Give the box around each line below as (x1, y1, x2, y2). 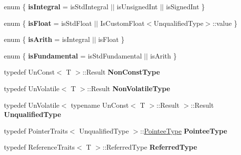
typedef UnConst (4, 67, 55, 77)
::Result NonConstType (82, 67, 160, 77)
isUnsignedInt (116, 1, 158, 11)
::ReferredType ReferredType (102, 142, 197, 152)
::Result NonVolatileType (87, 83, 170, 93)
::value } (212, 18, 238, 28)
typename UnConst (70, 99, 129, 110)
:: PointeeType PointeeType (140, 125, 227, 136)
